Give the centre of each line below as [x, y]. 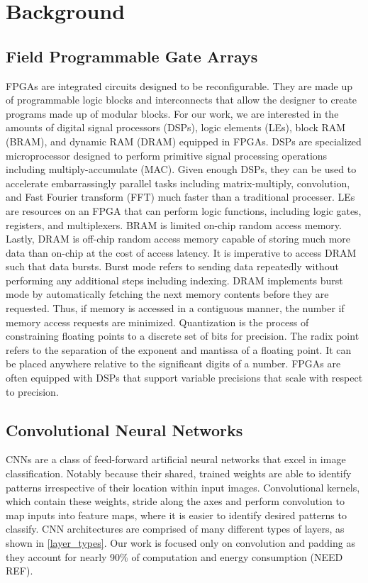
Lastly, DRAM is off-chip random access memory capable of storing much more [178, 239]
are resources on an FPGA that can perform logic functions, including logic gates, [184, 210]
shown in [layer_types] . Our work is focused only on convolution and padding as [180, 543]
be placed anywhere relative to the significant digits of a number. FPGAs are [173, 363]
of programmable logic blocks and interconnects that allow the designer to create [182, 100]
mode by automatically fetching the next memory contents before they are [167, 294]
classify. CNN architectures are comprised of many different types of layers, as [175, 529]
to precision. [32, 391]
